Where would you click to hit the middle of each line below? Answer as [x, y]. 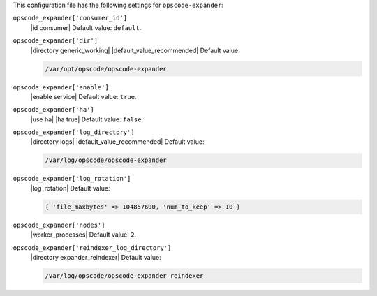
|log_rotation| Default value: [71, 188]
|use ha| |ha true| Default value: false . [87, 119]
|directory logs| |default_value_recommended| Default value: [118, 142]
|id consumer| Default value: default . [86, 27]
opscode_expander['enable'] [61, 87]
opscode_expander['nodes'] [59, 225]
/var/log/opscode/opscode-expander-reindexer [124, 275]
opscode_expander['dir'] [55, 41]
